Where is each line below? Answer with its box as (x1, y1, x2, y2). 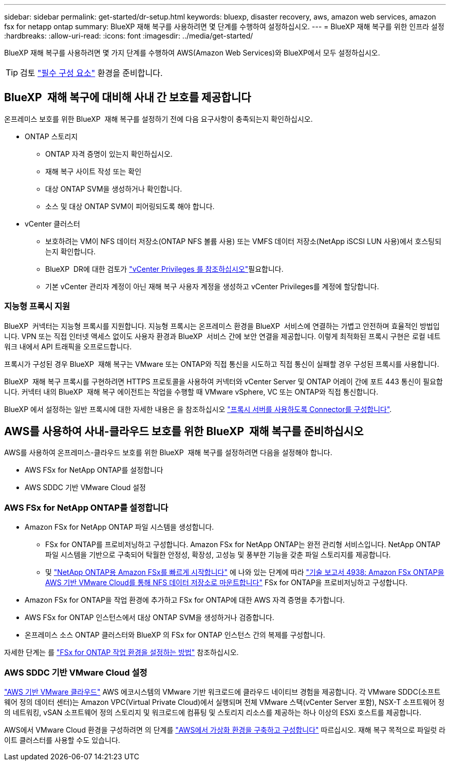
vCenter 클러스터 (25, 219, 80, 228)
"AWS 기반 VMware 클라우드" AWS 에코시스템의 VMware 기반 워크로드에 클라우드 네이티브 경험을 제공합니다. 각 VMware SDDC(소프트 (4, 687, 441, 696)
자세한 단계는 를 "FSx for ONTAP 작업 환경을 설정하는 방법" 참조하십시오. (4, 648, 239, 657)
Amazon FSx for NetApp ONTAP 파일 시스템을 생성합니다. (25, 523, 214, 532)
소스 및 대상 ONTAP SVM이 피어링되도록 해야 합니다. (45, 201, 215, 211)
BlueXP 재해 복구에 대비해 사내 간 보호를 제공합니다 (4, 91, 251, 104)
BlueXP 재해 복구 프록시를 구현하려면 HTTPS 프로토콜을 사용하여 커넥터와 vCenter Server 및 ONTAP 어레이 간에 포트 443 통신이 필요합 (4, 377, 443, 386)
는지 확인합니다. (45, 247, 96, 256)
